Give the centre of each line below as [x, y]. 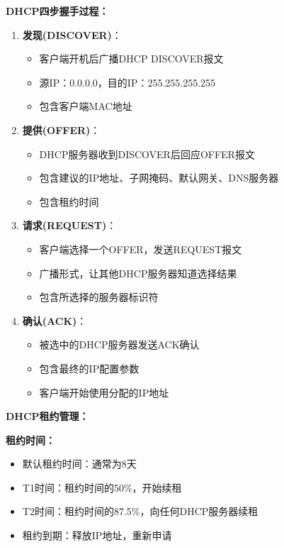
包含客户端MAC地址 [86, 106]
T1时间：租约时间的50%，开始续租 [102, 487]
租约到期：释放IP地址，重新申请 [97, 535]
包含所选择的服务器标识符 [99, 297]
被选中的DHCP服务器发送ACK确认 [119, 344]
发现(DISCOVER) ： [72, 34]
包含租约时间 [69, 201]
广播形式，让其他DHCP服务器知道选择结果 [138, 273]
